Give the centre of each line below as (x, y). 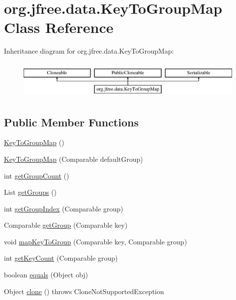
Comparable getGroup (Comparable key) (66, 225)
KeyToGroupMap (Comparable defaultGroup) (74, 159)
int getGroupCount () (37, 175)
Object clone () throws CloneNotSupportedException (84, 291)
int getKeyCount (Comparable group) (61, 258)
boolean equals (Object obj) (46, 275)
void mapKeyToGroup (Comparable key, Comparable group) (96, 241)
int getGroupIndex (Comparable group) (64, 208)
